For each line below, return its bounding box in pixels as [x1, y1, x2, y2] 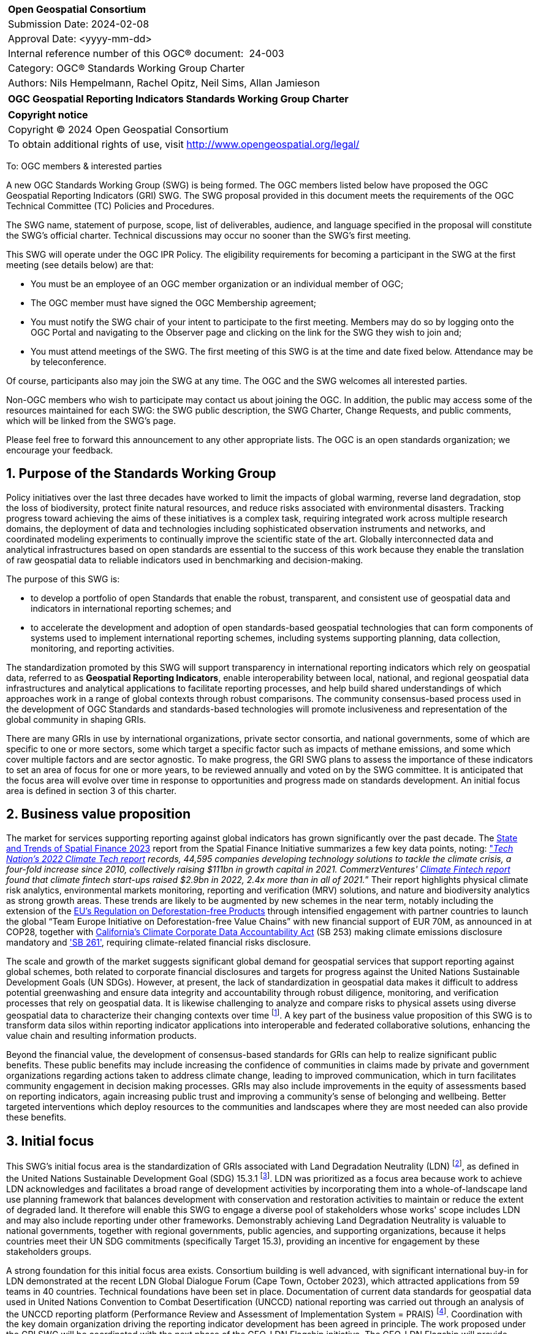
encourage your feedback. [6, 445, 113, 455]
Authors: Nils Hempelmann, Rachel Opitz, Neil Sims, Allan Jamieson [8, 77, 320, 89]
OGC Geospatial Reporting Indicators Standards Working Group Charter [8, 93, 349, 105]
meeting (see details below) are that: [6, 260, 154, 270]
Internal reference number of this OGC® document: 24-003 [8, 47, 284, 60]
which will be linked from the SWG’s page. [6, 415, 176, 426]
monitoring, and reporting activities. [31, 642, 175, 654]
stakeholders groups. [6, 1246, 92, 1257]
